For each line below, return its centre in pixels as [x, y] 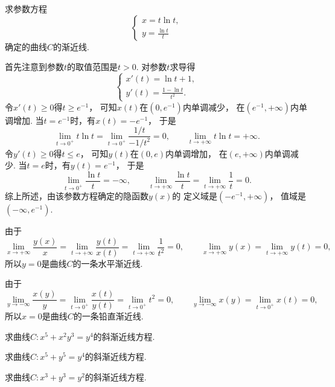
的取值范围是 [93, 67]
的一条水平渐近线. [108, 263]
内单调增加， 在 [196, 153]
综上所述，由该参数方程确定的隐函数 [77, 196]
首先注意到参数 [34, 67]
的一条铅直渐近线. [108, 316]
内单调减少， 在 [214, 107]
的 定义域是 [195, 196]
